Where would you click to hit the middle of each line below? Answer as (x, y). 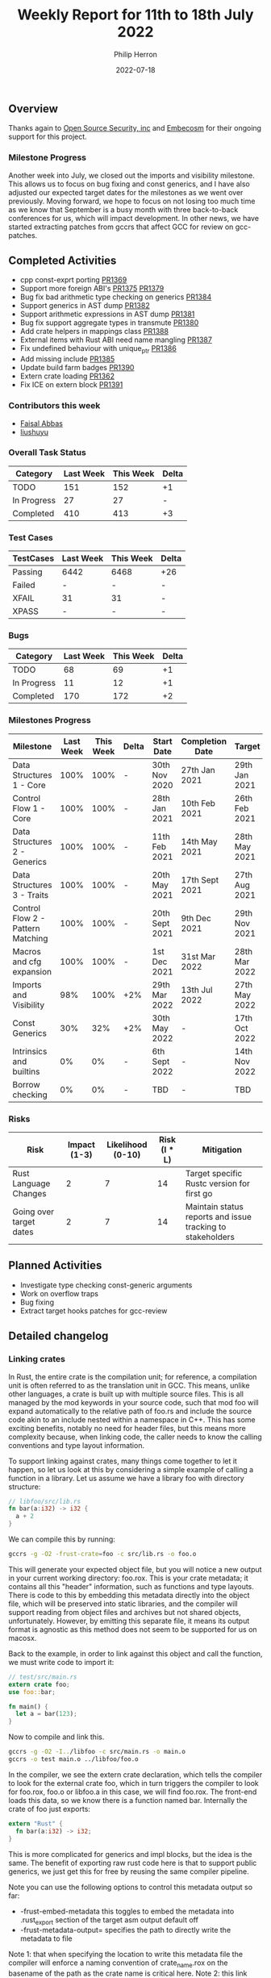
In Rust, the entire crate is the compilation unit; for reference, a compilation (133, 1376)
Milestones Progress (50, 720)
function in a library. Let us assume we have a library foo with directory (126, 1478)
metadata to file (46, 1938)
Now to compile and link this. (56, 1737)
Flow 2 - (29, 918)
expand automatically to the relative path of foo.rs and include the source (130, 1411)
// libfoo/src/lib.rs (45, 1501)
